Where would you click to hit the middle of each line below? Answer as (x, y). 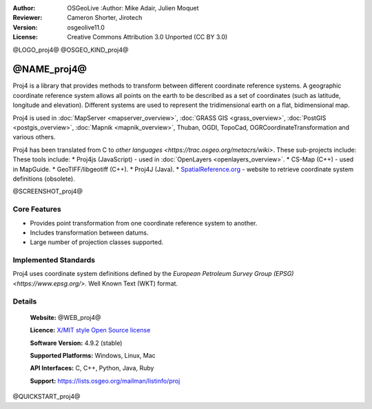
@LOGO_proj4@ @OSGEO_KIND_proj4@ (71, 50)
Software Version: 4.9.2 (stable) (76, 343)
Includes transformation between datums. (89, 232)
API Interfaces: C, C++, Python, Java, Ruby (92, 368)
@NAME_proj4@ (50, 69)
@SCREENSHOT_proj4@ (48, 191)
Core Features (37, 209)
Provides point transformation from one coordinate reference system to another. (144, 223)
